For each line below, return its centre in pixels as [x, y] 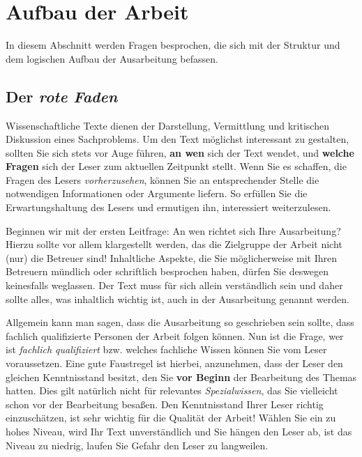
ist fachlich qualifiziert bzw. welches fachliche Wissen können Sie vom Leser [166, 349]
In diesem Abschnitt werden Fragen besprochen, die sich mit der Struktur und [173, 45]
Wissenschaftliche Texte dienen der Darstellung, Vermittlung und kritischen [167, 125]
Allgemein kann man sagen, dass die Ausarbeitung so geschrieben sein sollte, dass [180, 322]
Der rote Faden [62, 96]
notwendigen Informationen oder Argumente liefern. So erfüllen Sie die [157, 193]
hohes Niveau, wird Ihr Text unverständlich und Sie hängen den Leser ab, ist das [179, 431]
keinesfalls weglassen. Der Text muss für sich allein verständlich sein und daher [174, 285]
